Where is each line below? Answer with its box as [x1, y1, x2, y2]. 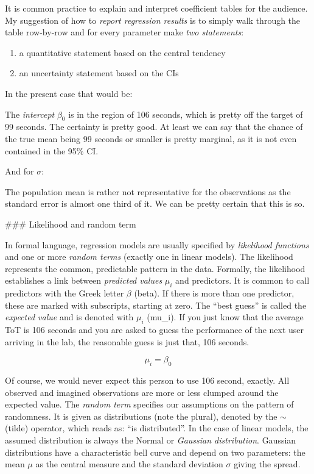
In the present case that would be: [5, 87, 133, 99]
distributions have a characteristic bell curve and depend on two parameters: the [5, 445, 305, 458]
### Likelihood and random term [5, 217, 136, 230]
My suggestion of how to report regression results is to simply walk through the [5, 13, 301, 26]
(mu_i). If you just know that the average [147, 311, 304, 323]
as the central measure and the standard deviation [35, 458, 223, 470]
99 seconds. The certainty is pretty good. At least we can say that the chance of [5, 120, 303, 133]
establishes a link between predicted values [5, 274, 162, 287]
